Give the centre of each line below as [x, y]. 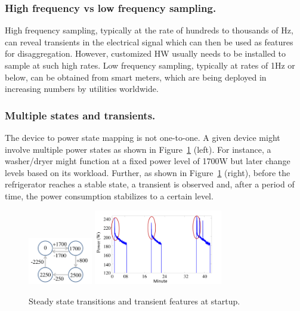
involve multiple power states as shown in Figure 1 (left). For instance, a [138, 149]
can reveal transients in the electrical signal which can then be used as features [149, 41]
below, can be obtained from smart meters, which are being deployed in [136, 77]
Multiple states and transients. [80, 115]
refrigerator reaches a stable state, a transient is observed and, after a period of [150, 184]
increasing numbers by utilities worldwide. [82, 89]
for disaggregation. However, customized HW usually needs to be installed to [146, 53]
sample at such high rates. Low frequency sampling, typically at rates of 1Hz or [150, 65]
